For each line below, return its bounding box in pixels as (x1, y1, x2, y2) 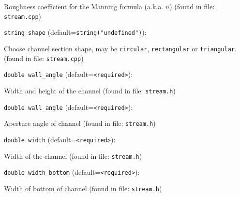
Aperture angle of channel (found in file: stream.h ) (4, 118, 156, 128)
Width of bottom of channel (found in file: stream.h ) (4, 183, 162, 193)
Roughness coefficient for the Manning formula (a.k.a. (4, 1, 164, 11)
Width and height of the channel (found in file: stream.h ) (4, 85, 176, 95)
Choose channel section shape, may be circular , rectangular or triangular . (4, 43, 237, 53)
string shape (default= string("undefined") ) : (4, 27, 147, 37)
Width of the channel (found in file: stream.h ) (4, 151, 142, 161)
